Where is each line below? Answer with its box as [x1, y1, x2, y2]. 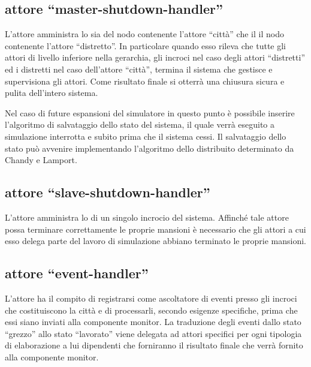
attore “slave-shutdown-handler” [5, 183, 210, 201]
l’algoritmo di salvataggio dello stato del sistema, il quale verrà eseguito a [5, 118, 275, 131]
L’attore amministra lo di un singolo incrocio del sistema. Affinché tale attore [5, 210, 289, 223]
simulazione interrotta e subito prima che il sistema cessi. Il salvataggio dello [5, 130, 286, 142]
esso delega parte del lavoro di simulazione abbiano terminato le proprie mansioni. [5, 234, 306, 247]
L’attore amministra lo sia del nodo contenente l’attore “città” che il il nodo [5, 28, 284, 40]
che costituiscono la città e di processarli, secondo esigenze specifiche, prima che [5, 303, 298, 316]
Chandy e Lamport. [5, 154, 77, 166]
